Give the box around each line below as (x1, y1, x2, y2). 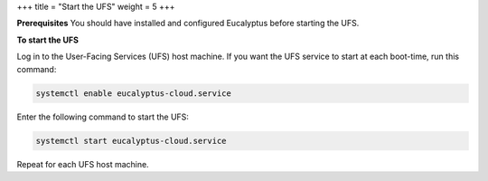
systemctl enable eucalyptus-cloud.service (35, 88, 232, 99)
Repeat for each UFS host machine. (16, 158, 149, 169)
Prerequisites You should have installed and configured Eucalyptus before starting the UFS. (16, 18, 360, 29)
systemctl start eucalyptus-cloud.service (35, 136, 227, 146)
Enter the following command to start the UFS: (16, 111, 190, 122)
